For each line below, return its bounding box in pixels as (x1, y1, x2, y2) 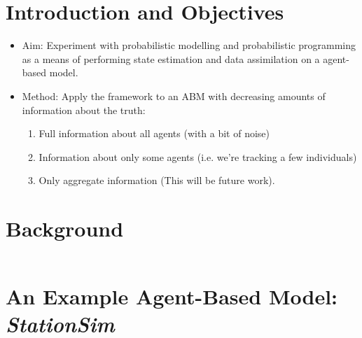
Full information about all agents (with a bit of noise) (39, 126, 270, 141)
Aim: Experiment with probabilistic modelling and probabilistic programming (22, 38, 356, 52)
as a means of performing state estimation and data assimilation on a (22, 51, 320, 66)
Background (6, 214, 124, 243)
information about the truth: (22, 102, 146, 117)
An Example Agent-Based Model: (6, 282, 338, 311)
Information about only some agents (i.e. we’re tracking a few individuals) (39, 149, 357, 164)
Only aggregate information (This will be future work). (39, 173, 275, 188)
